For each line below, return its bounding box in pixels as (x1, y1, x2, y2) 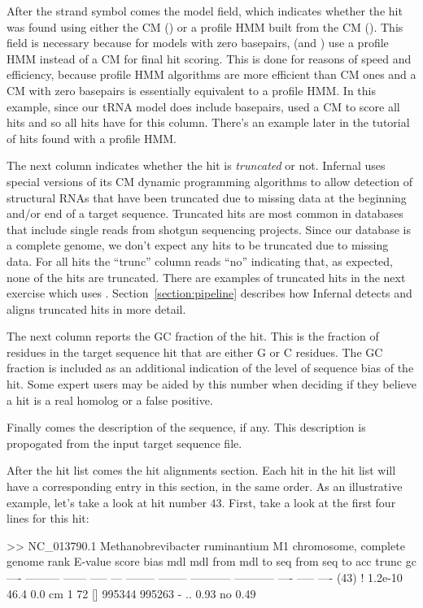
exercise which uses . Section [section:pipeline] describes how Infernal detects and (7, 284, 412, 302)
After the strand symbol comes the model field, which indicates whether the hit (7, 2, 403, 19)
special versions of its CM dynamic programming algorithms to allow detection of (7, 172, 413, 189)
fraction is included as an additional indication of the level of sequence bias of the (7, 359, 414, 376)
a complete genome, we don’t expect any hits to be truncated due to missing (7, 237, 389, 254)
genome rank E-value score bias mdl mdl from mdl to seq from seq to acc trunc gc (7, 553, 416, 570)
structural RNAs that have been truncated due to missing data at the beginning (7, 189, 407, 206)
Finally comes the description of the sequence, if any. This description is (7, 419, 366, 436)
